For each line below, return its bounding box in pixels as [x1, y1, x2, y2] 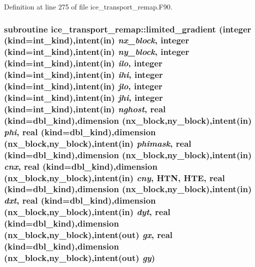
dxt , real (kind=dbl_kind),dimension [4, 194, 156, 207]
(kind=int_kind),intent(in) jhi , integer [4, 91, 163, 104]
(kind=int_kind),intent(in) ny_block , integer [4, 45, 189, 58]
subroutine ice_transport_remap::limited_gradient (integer [4, 22, 251, 35]
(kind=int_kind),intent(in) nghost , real [4, 102, 166, 115]
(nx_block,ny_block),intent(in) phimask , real [4, 137, 191, 149]
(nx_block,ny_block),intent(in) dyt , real [4, 206, 170, 218]
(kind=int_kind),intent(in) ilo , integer [4, 57, 162, 69]
